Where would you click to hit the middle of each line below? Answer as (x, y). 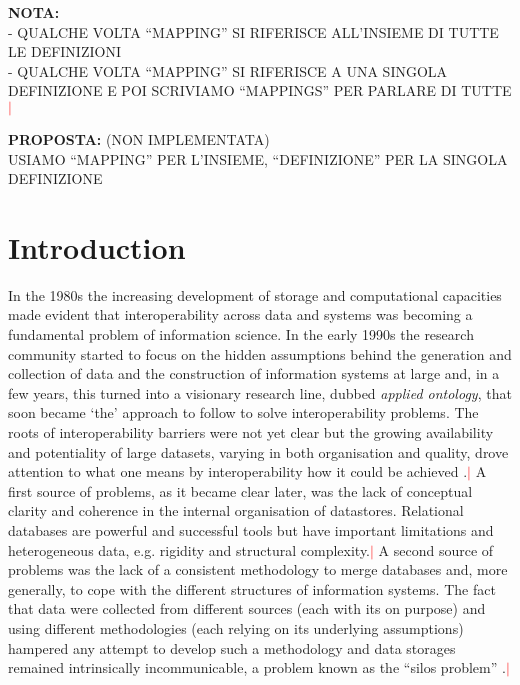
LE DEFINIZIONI (64, 51)
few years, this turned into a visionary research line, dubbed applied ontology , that (260, 392)
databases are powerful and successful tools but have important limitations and (251, 530)
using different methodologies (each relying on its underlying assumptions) (236, 627)
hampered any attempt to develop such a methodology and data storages (232, 647)
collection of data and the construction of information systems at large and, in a (254, 373)
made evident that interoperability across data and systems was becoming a (240, 314)
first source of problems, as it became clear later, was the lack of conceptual (240, 490)
